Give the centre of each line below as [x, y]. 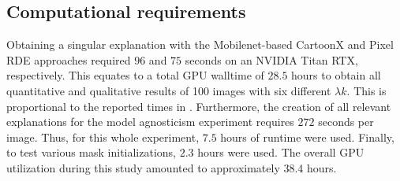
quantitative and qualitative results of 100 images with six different [169, 90]
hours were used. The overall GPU [281, 152]
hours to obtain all [336, 75]
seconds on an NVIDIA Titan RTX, [271, 59]
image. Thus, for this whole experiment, [103, 137]
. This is [366, 90]
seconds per [346, 122]
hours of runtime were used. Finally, [307, 137]
